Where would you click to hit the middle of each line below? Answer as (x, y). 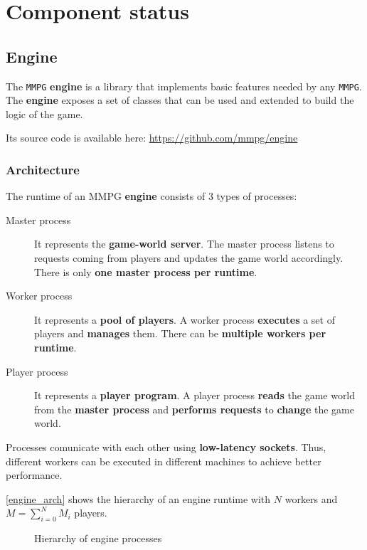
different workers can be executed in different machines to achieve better (164, 461)
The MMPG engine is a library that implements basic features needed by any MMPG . (184, 86)
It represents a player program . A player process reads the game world (195, 395)
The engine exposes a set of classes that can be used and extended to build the (180, 100)
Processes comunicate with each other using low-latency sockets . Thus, (166, 446)
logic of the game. (44, 113)
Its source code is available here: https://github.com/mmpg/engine (152, 138)
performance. (34, 475)
